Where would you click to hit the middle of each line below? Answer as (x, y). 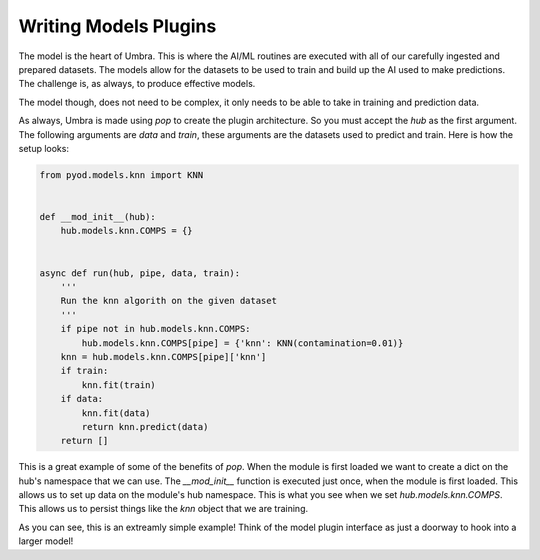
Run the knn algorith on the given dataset (168, 301)
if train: (84, 371)
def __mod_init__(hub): (98, 217)
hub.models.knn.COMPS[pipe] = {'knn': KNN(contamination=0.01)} (242, 343)
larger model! (46, 541)
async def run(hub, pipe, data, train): (139, 273)
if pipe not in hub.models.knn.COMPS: (155, 329)
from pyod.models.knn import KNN (121, 174)
